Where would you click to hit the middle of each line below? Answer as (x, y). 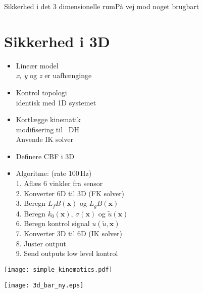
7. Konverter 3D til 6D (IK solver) (69, 233)
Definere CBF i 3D (45, 156)
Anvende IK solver (45, 139)
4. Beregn (31, 213)
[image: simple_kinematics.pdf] (58, 270)
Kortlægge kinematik (48, 119)
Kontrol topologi (41, 92)
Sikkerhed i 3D (57, 41)
